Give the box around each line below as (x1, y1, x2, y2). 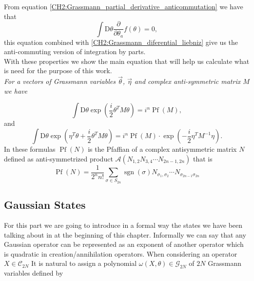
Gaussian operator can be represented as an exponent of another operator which (4, 239, 244, 249)
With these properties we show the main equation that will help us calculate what (4, 56, 250, 66)
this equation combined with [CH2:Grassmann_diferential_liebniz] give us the (4, 37, 238, 47)
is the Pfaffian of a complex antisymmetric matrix (88, 144, 237, 154)
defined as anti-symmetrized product (4, 153, 113, 163)
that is (193, 153, 213, 163)
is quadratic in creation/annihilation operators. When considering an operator (4, 248, 237, 259)
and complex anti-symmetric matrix (134, 76, 241, 86)
